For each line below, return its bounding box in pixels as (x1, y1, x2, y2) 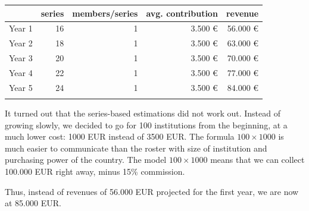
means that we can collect (210, 153, 305, 166)
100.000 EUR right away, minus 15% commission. (5, 165, 185, 178)
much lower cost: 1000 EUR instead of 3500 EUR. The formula (5, 130, 235, 143)
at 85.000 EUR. (5, 197, 61, 209)
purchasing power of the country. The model (5, 153, 167, 166)
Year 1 (9, 22, 33, 34)
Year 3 (9, 52, 33, 64)
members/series (72, 7, 138, 19)
